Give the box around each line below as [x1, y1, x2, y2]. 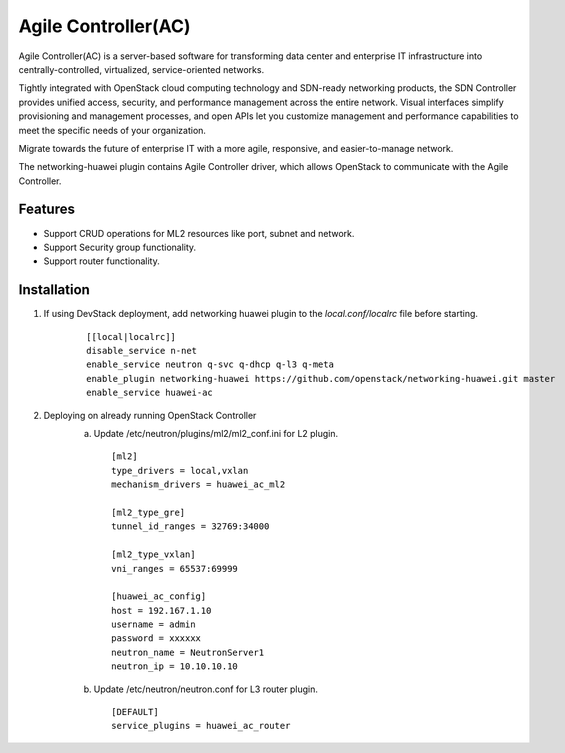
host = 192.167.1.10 [111, 605, 212, 616]
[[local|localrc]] [86, 331, 177, 342]
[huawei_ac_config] [111, 591, 207, 602]
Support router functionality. [43, 255, 160, 267]
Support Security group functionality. [43, 241, 197, 253]
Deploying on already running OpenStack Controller [43, 409, 257, 421]
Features [18, 201, 75, 218]
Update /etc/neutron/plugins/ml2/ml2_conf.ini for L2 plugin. [93, 428, 339, 439]
